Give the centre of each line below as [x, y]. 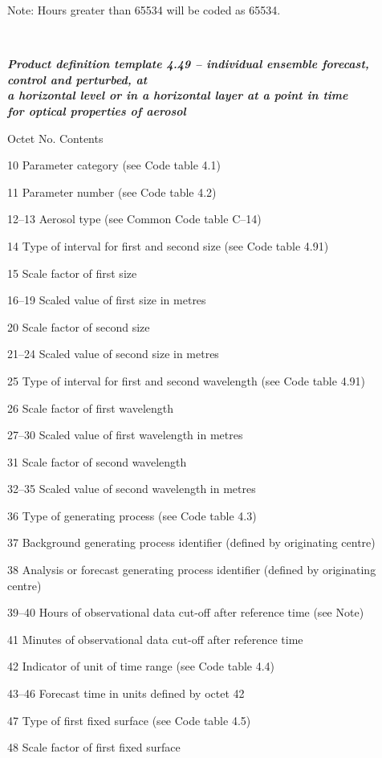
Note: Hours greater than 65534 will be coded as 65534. [144, 10]
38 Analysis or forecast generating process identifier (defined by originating [192, 570]
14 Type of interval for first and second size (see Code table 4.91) [168, 245]
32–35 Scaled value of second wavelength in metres [132, 489]
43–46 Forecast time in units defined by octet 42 [126, 693]
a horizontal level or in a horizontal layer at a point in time [178, 95]
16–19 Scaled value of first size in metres [107, 300]
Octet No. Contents [55, 138]
